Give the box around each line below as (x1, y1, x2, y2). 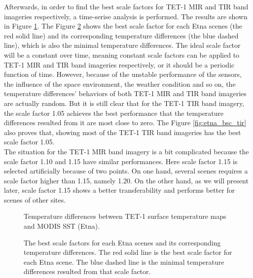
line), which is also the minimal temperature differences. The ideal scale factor (4, 40, 241, 50)
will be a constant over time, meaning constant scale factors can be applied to (4, 49, 240, 60)
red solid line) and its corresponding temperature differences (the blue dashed (4, 30, 239, 40)
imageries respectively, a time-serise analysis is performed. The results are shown (4, 11, 248, 21)
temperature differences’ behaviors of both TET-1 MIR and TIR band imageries (4, 88, 247, 99)
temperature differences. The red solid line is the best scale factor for (24, 247, 232, 257)
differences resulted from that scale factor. (24, 266, 151, 277)
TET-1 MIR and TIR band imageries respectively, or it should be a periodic (4, 59, 235, 69)
